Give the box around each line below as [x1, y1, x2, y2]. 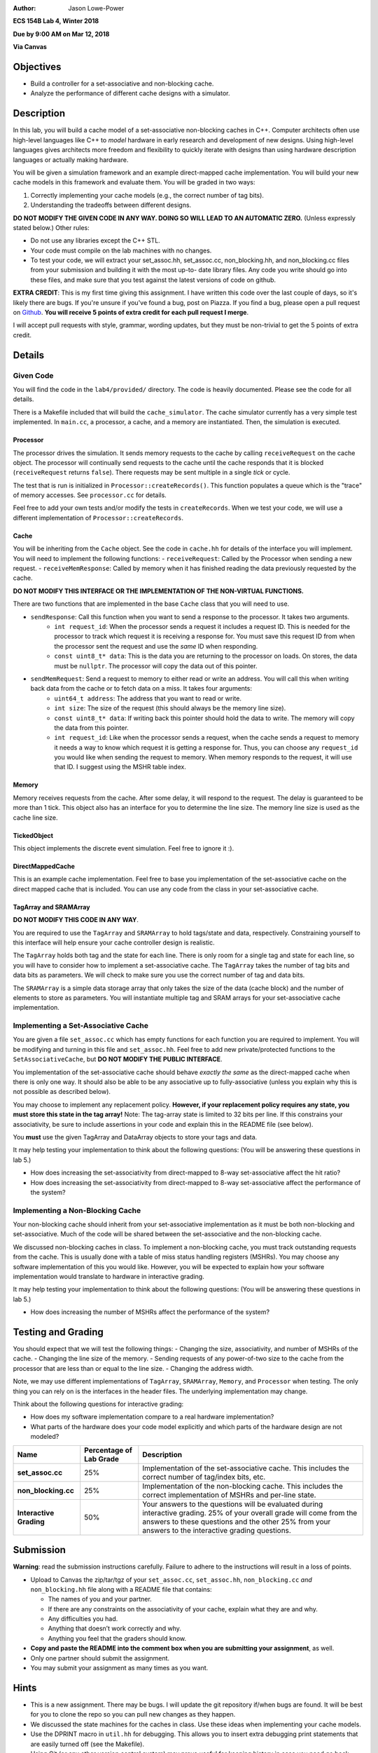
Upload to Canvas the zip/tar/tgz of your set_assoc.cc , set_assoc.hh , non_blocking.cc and [30, 1575, 313, 1584]
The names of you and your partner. [48, 1595, 152, 1604]
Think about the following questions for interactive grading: [13, 1400, 184, 1409]
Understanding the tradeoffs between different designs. [30, 201, 192, 210]
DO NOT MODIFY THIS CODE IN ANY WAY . [13, 916, 139, 924]
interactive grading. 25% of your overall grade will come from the [142, 1508, 358, 1517]
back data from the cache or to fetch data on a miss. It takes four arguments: [30, 684, 252, 693]
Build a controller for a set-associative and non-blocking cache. [30, 79, 214, 88]
